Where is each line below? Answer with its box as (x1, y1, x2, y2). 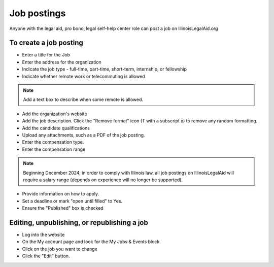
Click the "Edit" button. (22, 253, 71, 259)
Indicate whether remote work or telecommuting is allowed (22, 73, 145, 79)
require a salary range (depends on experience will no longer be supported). (23, 177, 183, 183)
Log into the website (22, 231, 65, 238)
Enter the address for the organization (22, 59, 101, 65)
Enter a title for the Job (22, 52, 71, 58)
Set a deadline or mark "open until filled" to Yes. (22, 198, 123, 204)
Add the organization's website (22, 111, 87, 117)
